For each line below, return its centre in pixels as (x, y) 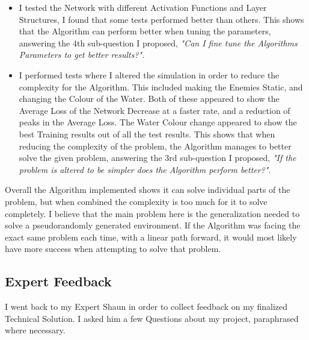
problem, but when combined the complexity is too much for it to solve (136, 201)
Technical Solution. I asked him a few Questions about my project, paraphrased (152, 318)
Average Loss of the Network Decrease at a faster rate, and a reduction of (154, 110)
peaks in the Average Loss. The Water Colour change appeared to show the (158, 122)
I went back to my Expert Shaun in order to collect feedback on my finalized (146, 307)
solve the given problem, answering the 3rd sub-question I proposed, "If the (158, 158)
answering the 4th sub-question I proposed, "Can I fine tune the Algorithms (158, 42)
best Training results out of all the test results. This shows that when (147, 134)
